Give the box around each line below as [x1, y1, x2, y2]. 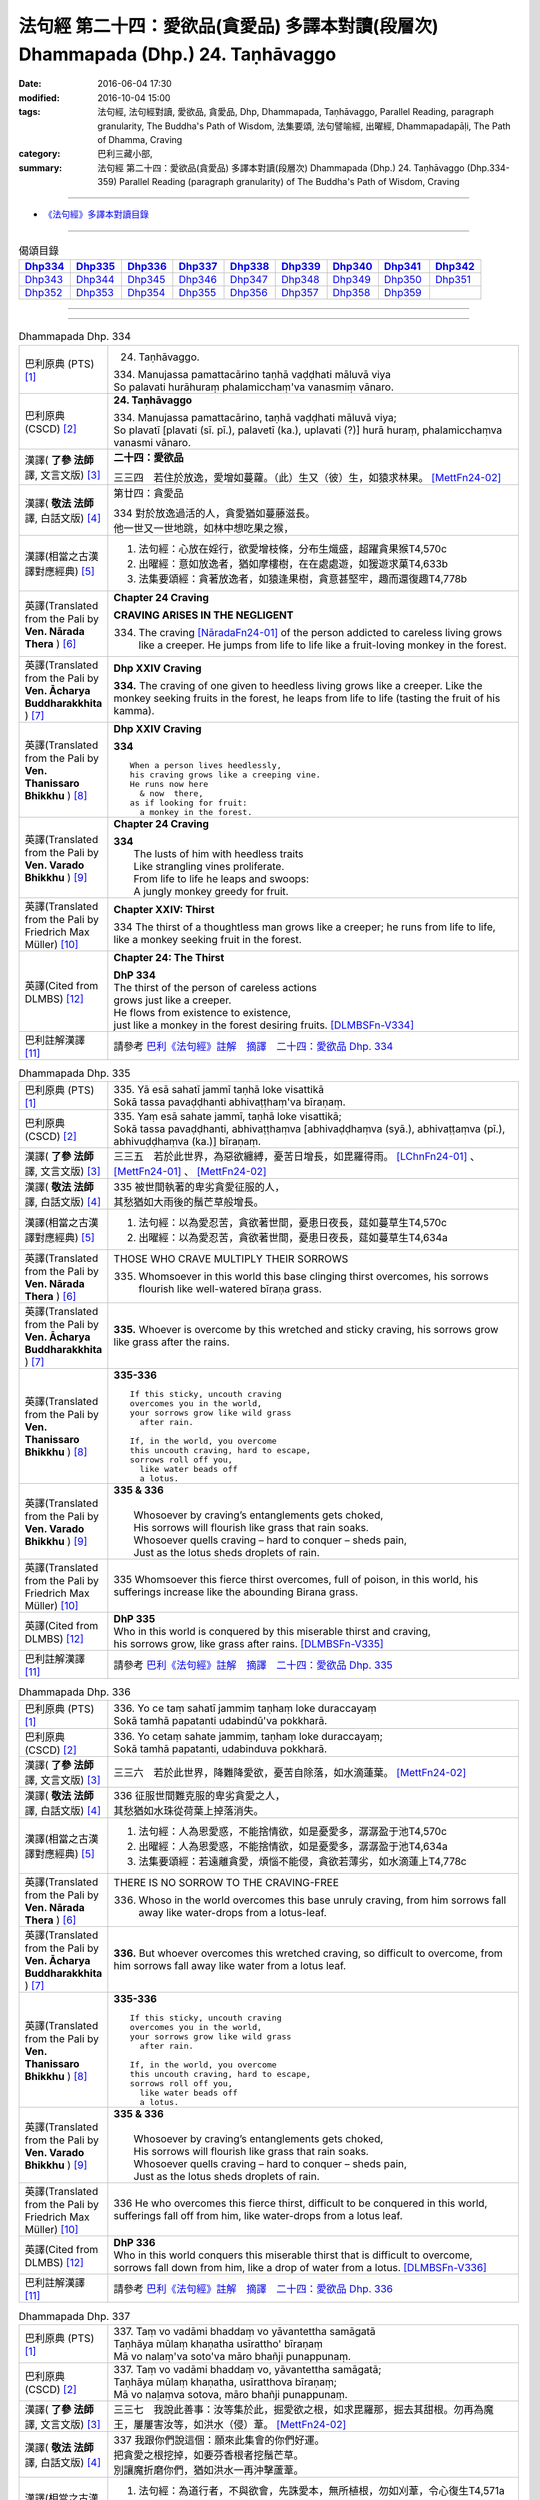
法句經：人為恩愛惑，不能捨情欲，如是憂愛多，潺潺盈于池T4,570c [138, 1825, 447, 1839]
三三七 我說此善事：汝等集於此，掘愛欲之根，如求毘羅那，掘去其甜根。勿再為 [113, 2402, 484, 2416]
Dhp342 [435, 260, 475, 274]
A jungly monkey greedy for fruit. [133, 884, 289, 898]
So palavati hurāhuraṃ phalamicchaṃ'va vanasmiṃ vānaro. [113, 380, 395, 394]
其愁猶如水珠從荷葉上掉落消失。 [113, 1804, 264, 1818]
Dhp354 [126, 286, 166, 300]
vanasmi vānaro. [113, 435, 192, 449]
